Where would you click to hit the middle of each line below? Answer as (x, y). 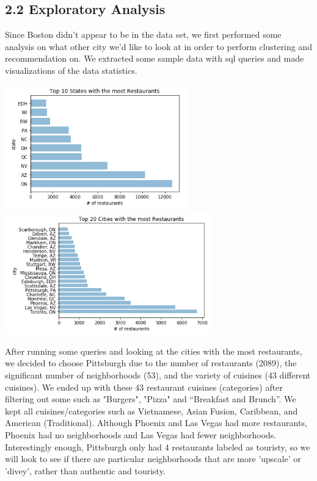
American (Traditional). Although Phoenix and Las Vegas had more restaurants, (156, 423)
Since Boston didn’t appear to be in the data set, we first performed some (143, 34)
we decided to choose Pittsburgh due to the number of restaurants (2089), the (151, 363)
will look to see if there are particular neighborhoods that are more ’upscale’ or (153, 459)
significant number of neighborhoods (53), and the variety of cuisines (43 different (158, 374)
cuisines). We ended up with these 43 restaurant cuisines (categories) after (144, 387)
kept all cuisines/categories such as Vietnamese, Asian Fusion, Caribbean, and (151, 410)
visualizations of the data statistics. (71, 70)
